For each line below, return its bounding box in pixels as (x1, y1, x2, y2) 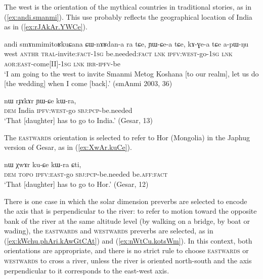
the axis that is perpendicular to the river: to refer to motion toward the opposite (4, 206, 257, 216)
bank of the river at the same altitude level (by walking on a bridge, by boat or (4, 215, 250, 226)
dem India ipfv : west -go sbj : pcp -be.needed (4, 105, 133, 115)
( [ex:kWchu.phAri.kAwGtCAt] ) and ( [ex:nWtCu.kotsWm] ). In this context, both (4, 235, 252, 246)
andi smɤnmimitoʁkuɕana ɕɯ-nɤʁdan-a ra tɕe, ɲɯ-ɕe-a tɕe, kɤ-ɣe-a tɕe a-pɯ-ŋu (4, 38, 249, 49)
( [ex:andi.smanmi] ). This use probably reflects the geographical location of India (4, 11, 252, 22)
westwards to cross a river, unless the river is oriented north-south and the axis (4, 255, 252, 266)
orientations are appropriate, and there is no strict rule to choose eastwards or (4, 245, 249, 256)
